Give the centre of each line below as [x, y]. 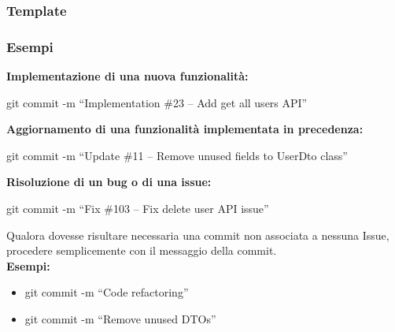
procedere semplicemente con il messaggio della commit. [142, 250]
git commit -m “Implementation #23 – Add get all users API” [157, 102]
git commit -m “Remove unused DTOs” [120, 319]
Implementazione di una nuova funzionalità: [127, 76]
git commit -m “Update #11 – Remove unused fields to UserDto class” [177, 155]
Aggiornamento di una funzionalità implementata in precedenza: [185, 129]
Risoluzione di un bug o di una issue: [109, 182]
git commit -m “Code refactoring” [107, 292]
